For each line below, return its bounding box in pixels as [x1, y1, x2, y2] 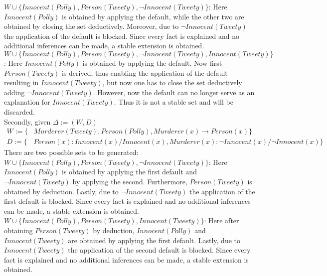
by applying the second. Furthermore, [72, 176, 187, 186]
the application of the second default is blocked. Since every [68, 245, 251, 255]
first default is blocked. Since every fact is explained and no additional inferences [4, 196, 251, 206]
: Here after [204, 215, 239, 226]
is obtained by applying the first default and [62, 166, 197, 177]
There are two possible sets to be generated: [4, 147, 139, 157]
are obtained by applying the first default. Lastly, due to [68, 235, 241, 245]
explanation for [4, 97, 50, 107]
